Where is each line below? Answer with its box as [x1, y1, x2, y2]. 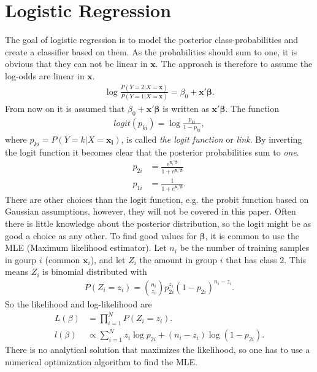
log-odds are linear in [5, 69, 85, 82]
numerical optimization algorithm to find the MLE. [5, 355, 197, 368]
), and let [90, 253, 126, 266]
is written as [162, 102, 209, 115]
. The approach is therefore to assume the [155, 57, 313, 70]
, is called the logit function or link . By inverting [121, 132, 302, 145]
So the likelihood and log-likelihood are [5, 297, 152, 310]
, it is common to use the [205, 229, 299, 242]
